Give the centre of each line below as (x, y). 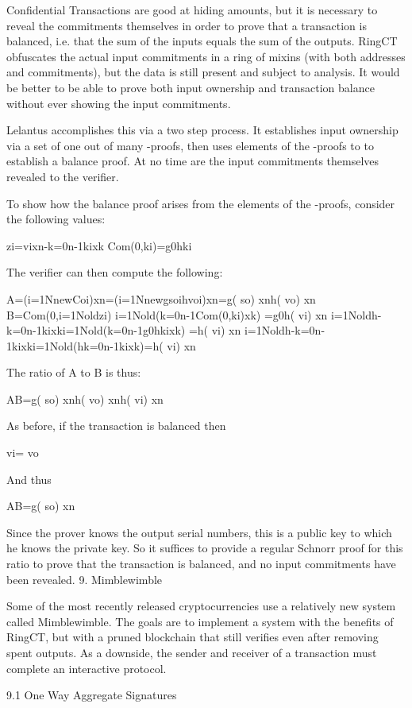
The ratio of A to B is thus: (74, 372)
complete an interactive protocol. (87, 668)
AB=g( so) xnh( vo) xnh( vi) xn (85, 398)
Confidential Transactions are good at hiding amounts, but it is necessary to (192, 10)
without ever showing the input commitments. (119, 103)
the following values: (56, 219)
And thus (29, 479)
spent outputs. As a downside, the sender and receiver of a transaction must (192, 652)
